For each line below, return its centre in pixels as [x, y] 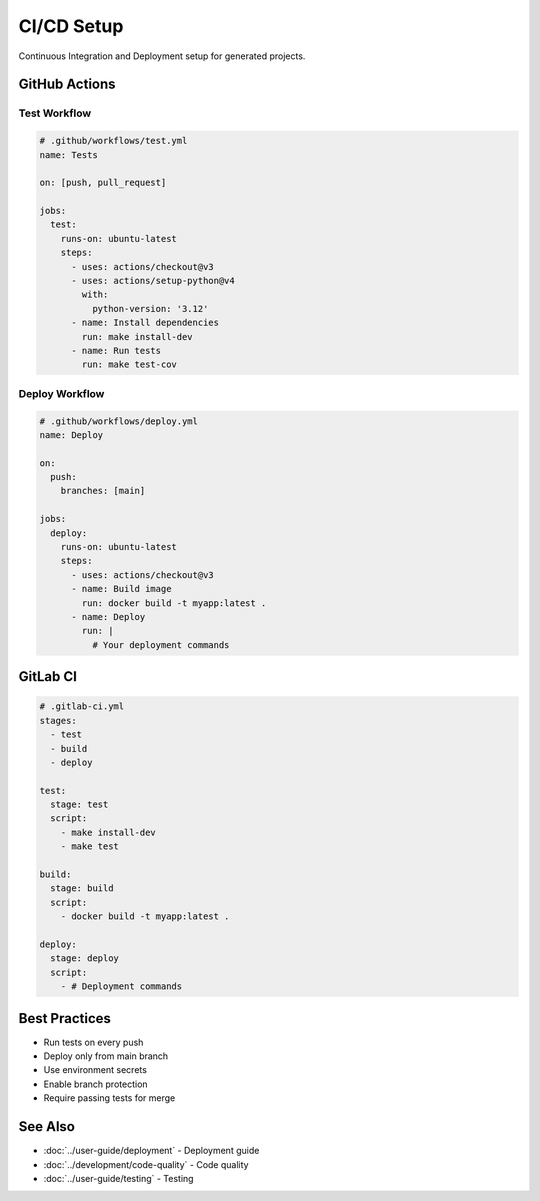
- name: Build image [121, 589]
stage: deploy [85, 958]
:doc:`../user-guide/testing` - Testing [118, 1178]
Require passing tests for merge [109, 1098]
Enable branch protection [96, 1084]
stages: [58, 720]
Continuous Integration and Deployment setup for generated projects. [162, 56]
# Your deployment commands [160, 644]
